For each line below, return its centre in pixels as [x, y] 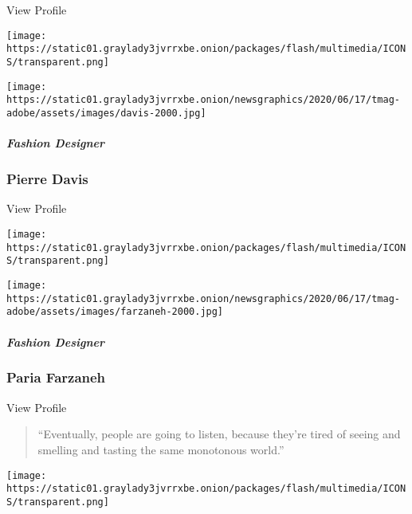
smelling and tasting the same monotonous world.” [161, 449]
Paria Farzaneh [56, 377]
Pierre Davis [47, 179]
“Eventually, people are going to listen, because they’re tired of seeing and [219, 434]
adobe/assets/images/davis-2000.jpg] [106, 113]
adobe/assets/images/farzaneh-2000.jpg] [115, 312]
